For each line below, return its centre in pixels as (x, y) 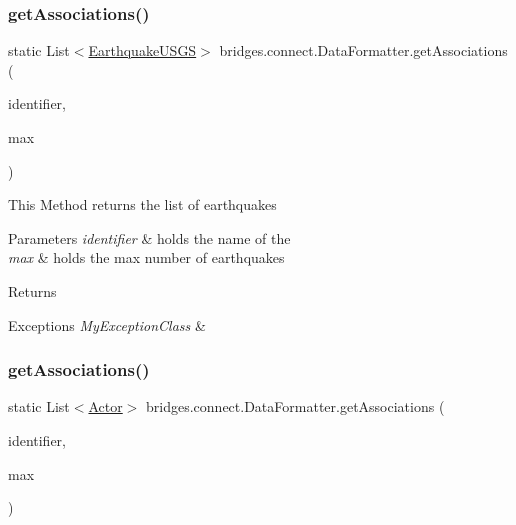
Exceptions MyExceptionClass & (107, 324)
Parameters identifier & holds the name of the (149, 237)
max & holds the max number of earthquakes (146, 257)
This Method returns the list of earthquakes (142, 204)
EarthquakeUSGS (142, 50)
